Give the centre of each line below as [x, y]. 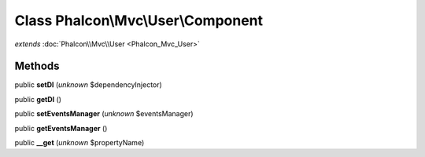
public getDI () [38, 99]
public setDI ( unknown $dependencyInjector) [89, 85]
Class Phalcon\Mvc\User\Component [139, 20]
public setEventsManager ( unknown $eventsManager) [104, 114]
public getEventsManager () [61, 128]
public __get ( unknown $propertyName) [79, 143]
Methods [37, 66]
